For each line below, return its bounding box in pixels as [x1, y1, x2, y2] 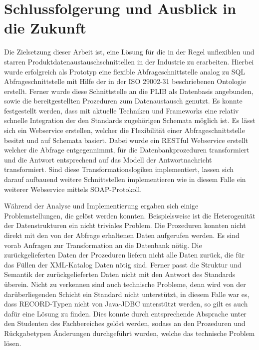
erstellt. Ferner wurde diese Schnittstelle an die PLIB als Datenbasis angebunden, [4, 85, 254, 96]
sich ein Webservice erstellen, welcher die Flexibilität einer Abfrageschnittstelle [4, 125, 245, 135]
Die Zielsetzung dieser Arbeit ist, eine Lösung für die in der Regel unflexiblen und [4, 46, 255, 57]
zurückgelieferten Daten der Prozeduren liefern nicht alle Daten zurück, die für [4, 249, 245, 260]
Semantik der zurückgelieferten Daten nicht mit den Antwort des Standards [4, 269, 236, 279]
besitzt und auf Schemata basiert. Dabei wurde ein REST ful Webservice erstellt [4, 134, 249, 145]
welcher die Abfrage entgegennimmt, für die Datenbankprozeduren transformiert [4, 144, 250, 155]
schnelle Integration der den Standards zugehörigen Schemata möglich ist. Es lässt [4, 115, 256, 125]
